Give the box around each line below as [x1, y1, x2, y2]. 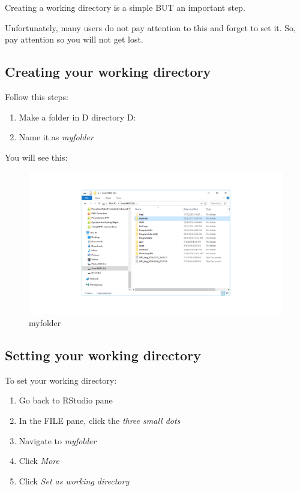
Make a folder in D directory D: [19, 110, 136, 123]
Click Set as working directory [19, 474, 130, 487]
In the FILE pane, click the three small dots [19, 414, 181, 427]
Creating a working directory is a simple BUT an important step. [5, 1, 245, 13]
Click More [19, 454, 59, 467]
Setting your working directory [5, 346, 201, 365]
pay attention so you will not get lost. [5, 33, 143, 46]
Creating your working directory [5, 62, 211, 81]
